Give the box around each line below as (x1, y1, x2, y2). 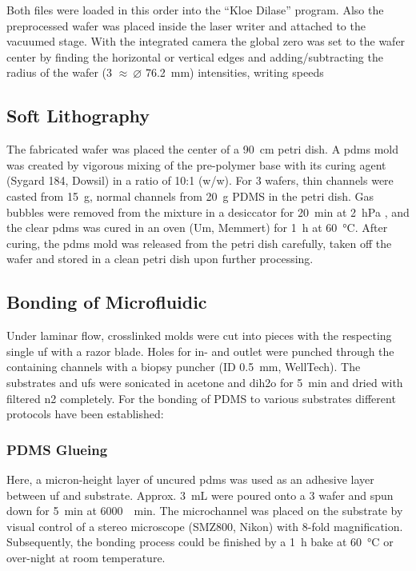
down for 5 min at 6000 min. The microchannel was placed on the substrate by (6, 502, 403, 519)
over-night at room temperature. (6, 549, 166, 565)
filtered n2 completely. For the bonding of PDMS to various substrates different (6, 389, 396, 406)
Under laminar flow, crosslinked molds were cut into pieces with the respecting (6, 327, 392, 344)
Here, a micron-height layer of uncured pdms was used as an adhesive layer (6, 470, 374, 487)
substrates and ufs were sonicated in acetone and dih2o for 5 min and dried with (6, 373, 403, 390)
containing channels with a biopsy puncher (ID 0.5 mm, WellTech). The (6, 358, 361, 375)
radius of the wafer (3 (6, 64, 112, 81)
